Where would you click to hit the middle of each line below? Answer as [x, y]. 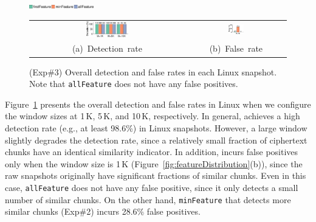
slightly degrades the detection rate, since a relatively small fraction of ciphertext [156, 140]
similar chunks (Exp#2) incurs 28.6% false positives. [103, 211]
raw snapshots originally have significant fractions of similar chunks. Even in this [156, 175]
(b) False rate [236, 48]
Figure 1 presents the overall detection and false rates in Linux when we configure [158, 104]
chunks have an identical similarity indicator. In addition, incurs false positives [152, 152]
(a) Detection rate [107, 48]
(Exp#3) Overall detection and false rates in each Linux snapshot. [153, 71]
